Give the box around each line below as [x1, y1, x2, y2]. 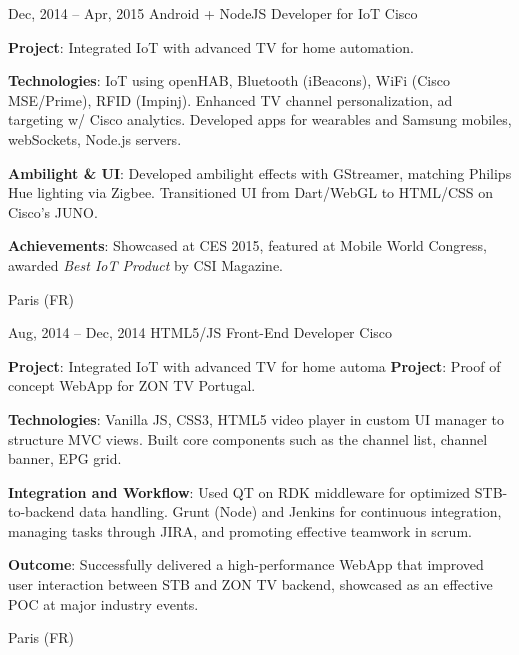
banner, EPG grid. [8, 448, 122, 469]
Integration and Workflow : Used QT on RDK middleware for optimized [8, 481, 471, 502]
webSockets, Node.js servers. [8, 128, 182, 149]
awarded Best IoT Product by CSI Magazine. [8, 254, 283, 275]
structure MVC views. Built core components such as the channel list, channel [8, 428, 488, 449]
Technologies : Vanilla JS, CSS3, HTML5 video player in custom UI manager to [8, 408, 504, 429]
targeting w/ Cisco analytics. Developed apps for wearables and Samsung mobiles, [8, 109, 512, 130]
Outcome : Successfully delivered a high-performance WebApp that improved [8, 554, 484, 575]
